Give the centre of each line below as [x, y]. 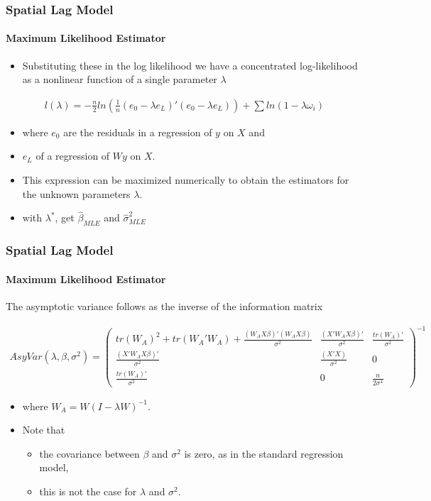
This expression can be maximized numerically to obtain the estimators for [186, 180]
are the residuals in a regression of [138, 132]
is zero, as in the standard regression [264, 453]
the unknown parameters [76, 193]
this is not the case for [88, 491]
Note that [44, 430]
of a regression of [73, 156]
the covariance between [89, 453]
